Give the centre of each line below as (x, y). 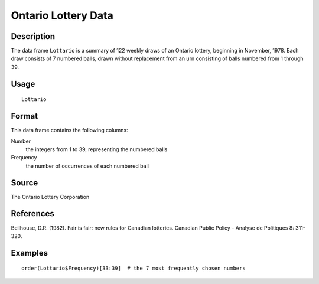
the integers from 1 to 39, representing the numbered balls (97, 149)
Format (25, 116)
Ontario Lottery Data (62, 15)
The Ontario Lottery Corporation (50, 197)
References (32, 213)
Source (25, 183)
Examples (30, 253)
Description (33, 36)
